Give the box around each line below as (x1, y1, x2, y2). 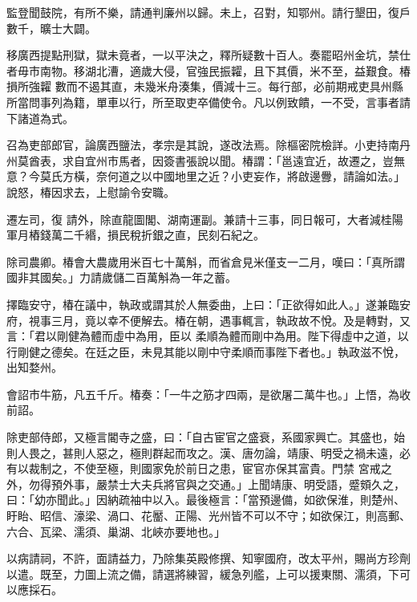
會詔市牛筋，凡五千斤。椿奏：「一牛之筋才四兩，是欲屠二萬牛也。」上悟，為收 (6, 385, 411, 402)
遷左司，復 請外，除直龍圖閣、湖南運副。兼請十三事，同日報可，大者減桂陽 (6, 210, 403, 227)
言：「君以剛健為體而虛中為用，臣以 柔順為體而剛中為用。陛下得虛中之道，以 (6, 327, 409, 344)
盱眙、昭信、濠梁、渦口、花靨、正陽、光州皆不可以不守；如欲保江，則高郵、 (6, 507, 411, 524)
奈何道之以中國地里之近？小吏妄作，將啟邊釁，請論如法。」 (95, 168, 405, 185)
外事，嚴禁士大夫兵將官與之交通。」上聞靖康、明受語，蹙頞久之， (62, 475, 405, 492)
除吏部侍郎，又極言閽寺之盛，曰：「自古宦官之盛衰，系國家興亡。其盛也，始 (6, 429, 405, 445)
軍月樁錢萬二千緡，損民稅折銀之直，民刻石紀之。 (6, 226, 265, 243)
